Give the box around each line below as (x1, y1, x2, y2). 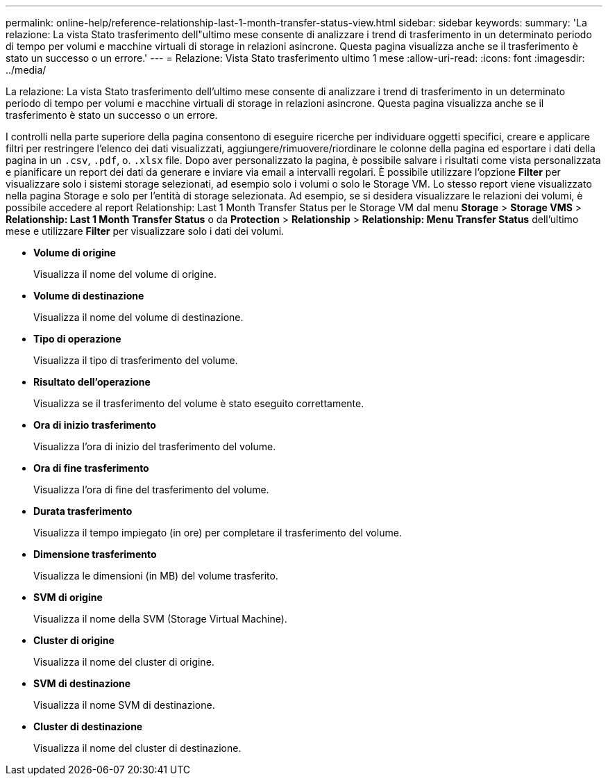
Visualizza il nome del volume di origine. (33, 268, 217, 280)
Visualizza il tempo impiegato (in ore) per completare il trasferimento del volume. (33, 527, 402, 539)
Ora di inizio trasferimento (33, 419, 156, 431)
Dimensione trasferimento (33, 548, 157, 560)
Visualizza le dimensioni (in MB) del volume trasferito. (33, 570, 278, 582)
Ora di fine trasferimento (33, 462, 149, 474)
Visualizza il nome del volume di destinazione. (33, 311, 244, 323)
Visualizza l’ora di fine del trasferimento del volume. (33, 484, 269, 495)
